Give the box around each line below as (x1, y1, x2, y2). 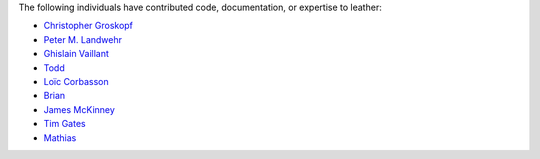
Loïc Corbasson (43, 75, 109, 87)
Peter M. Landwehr (43, 33, 122, 45)
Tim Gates (43, 118, 86, 130)
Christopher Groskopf (43, 20, 134, 32)
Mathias (43, 131, 77, 144)
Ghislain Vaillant (43, 48, 110, 60)
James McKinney (43, 103, 115, 115)
